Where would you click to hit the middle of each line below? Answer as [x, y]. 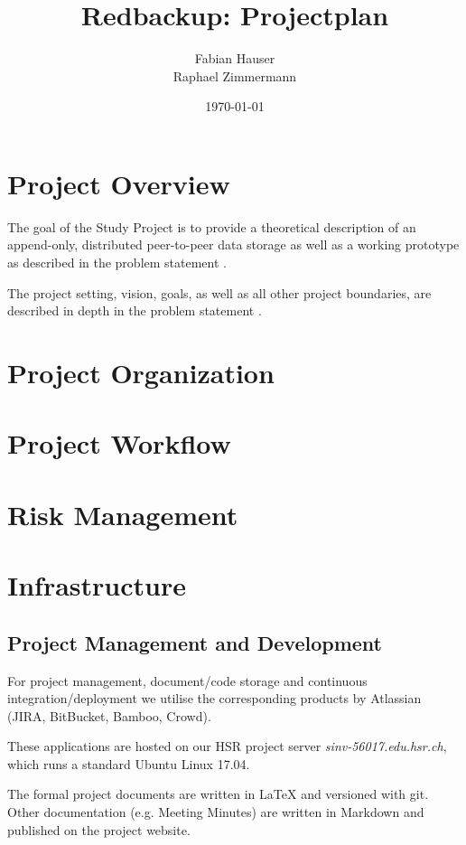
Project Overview [119, 183]
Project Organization [141, 372]
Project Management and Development [195, 642]
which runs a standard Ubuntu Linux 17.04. [129, 763]
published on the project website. [99, 829]
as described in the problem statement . [117, 263]
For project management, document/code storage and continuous [187, 680]
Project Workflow [119, 443]
